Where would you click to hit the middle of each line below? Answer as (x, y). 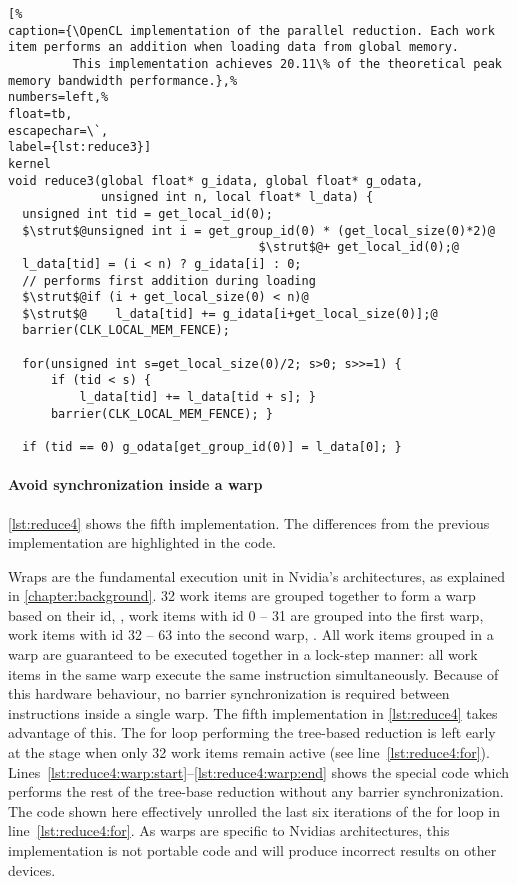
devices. (32, 869)
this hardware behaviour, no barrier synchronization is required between (229, 693)
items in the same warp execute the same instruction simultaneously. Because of (253, 673)
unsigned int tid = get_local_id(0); (147, 213)
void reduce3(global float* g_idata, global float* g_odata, (216, 180)
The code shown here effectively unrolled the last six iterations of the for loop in (254, 810)
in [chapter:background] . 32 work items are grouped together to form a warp (242, 595)
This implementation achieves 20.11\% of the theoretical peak (287, 63)
